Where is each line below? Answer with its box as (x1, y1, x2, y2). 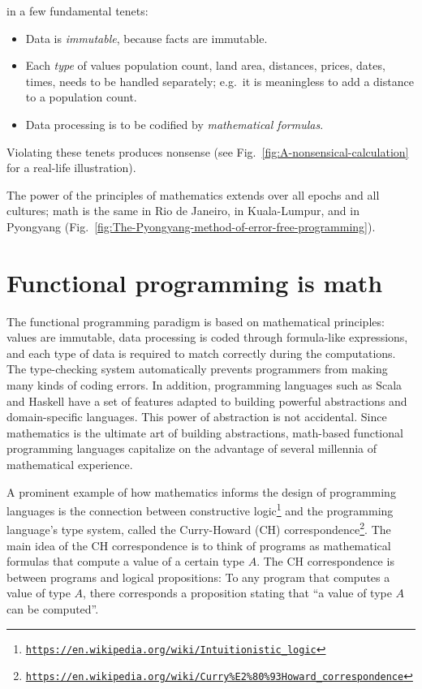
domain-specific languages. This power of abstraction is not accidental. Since (6, 408, 387, 425)
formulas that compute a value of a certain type (6, 553, 244, 570)
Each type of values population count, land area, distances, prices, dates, (25, 57, 385, 74)
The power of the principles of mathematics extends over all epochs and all (6, 186, 380, 203)
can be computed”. (6, 601, 99, 618)
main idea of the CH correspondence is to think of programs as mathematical (6, 536, 391, 553)
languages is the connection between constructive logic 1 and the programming (6, 500, 394, 519)
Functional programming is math (6, 265, 383, 299)
